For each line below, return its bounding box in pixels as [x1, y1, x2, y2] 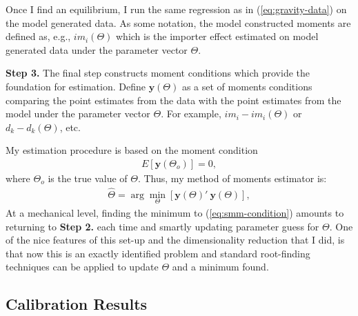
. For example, [161, 106, 221, 121]
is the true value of [48, 170, 128, 185]
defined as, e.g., [6, 29, 71, 43]
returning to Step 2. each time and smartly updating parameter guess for [6, 219, 319, 233]
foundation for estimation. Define [6, 79, 146, 93]
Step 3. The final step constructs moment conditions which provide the [6, 66, 310, 80]
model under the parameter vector [6, 106, 150, 121]
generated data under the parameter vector [6, 42, 188, 57]
